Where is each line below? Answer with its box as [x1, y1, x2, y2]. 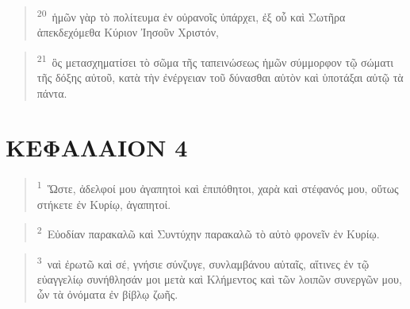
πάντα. [36, 84, 67, 101]
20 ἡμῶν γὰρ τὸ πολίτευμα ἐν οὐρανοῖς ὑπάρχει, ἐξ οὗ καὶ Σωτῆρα [36, 6, 346, 25]
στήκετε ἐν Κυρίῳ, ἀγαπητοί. [36, 195, 171, 212]
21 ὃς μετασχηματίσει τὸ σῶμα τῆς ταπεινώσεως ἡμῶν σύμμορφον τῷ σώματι [36, 51, 394, 70]
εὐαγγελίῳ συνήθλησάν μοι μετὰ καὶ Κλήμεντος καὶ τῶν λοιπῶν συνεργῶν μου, [36, 270, 402, 287]
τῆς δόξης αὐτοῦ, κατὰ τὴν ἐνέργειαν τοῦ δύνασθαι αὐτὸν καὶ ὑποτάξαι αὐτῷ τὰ [36, 69, 404, 86]
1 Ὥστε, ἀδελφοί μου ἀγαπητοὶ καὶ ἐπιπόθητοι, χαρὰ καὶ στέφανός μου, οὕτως [36, 178, 399, 197]
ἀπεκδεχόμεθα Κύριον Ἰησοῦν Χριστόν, [36, 24, 219, 41]
